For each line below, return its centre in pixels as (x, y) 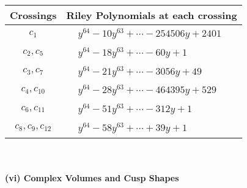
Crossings (33, 15)
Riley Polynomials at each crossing (152, 15)
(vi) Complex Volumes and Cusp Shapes (92, 178)
